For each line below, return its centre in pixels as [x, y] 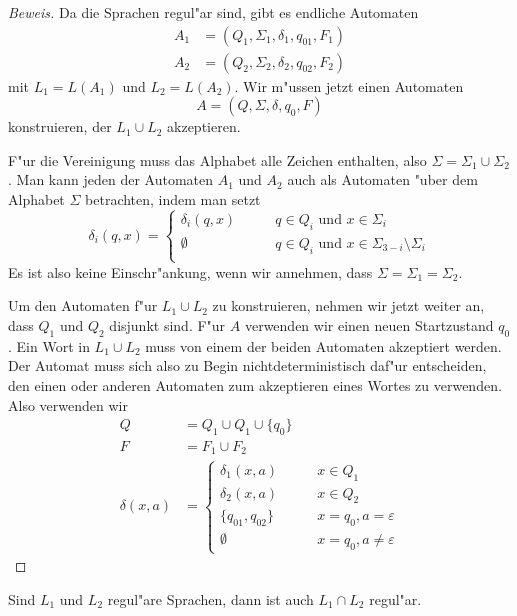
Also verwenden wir [68, 404]
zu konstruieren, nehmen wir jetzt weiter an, [348, 305]
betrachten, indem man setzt [173, 199]
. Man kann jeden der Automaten [111, 179]
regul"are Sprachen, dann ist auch [210, 598]
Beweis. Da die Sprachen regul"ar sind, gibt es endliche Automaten [213, 12]
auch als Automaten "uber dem [382, 179]
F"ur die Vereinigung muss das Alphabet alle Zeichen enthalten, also [217, 159]
